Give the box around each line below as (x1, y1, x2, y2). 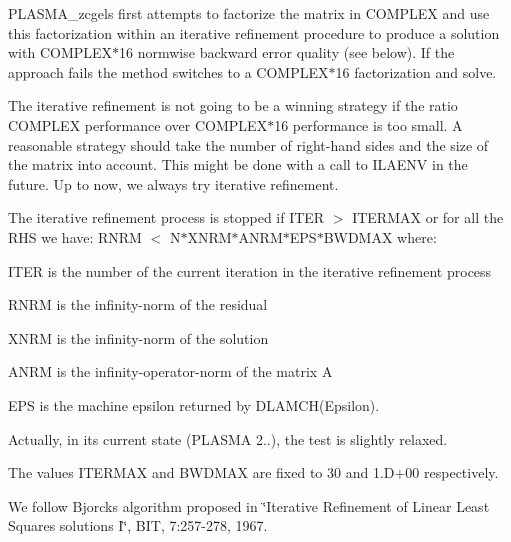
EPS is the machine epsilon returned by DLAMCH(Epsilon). (8, 394, 380, 415)
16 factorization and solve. (335, 61, 497, 82)
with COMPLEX (8, 42, 113, 63)
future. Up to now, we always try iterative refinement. (8, 173, 339, 194)
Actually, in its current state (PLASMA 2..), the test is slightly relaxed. (8, 428, 448, 449)
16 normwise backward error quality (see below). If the (119, 42, 455, 63)
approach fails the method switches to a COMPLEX (8, 61, 329, 82)
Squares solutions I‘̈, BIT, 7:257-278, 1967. (8, 515, 268, 536)
